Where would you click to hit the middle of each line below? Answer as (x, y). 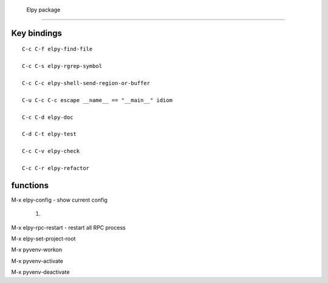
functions (30, 185)
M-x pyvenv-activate (37, 261)
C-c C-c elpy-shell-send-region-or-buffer (86, 83)
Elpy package (43, 10)
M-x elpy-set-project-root (43, 238)
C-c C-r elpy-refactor (56, 168)
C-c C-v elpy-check (51, 151)
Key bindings (37, 33)
